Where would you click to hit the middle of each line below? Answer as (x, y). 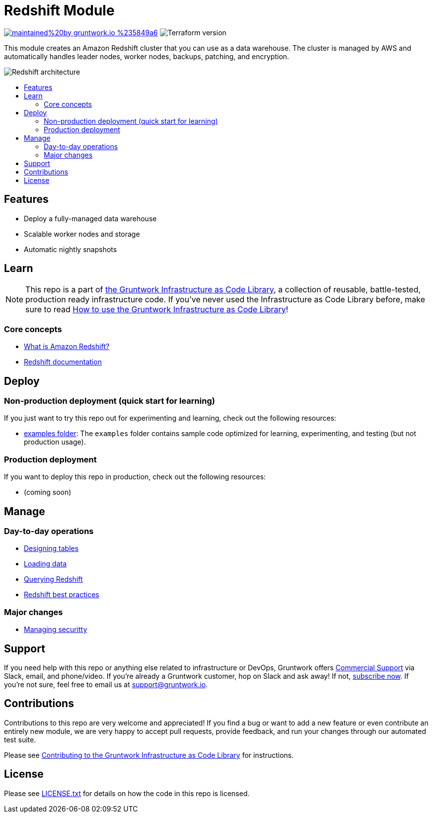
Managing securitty (56, 630)
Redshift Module (59, 10)
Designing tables (51, 548)
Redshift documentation (63, 362)
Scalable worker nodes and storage (82, 234)
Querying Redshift (53, 579)
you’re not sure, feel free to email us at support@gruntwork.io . (106, 684)
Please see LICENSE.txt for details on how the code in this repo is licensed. (127, 793)
